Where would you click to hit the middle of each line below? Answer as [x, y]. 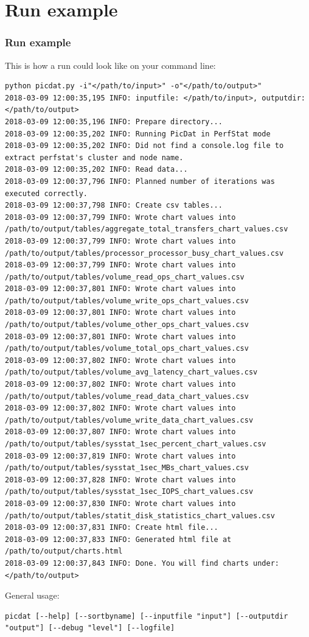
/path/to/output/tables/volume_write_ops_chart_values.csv [127, 301]
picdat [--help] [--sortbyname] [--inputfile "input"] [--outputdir [147, 616]
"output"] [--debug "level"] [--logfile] [90, 628]
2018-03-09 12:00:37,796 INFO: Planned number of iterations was [140, 181]
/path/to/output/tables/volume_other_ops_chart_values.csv [127, 325]
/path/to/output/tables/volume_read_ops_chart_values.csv [125, 277]
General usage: [32, 595]
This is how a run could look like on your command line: [110, 65]
